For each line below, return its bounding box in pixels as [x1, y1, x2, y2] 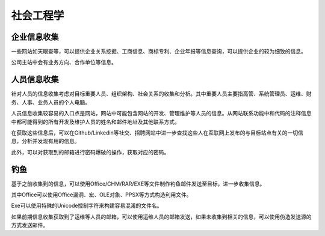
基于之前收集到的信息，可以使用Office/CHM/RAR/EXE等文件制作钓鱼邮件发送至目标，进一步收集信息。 [11, 180, 265, 187]
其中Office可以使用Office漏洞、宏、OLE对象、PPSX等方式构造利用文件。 [11, 191, 192, 198]
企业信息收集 [11, 32, 59, 42]
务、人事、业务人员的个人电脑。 [11, 98, 90, 106]
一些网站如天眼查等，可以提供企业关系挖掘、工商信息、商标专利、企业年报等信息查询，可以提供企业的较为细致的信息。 [11, 48, 306, 55]
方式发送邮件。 [11, 222, 48, 229]
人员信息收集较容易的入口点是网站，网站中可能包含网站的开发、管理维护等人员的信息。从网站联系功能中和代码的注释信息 [11, 110, 312, 117]
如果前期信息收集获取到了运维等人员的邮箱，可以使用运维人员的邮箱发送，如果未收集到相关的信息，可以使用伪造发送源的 [11, 213, 312, 220]
